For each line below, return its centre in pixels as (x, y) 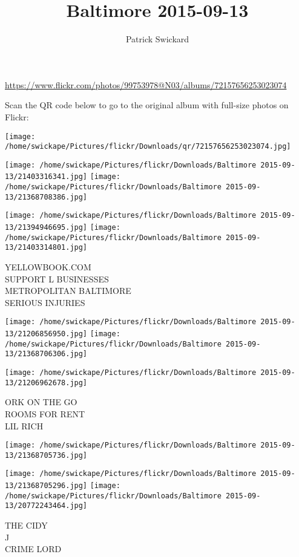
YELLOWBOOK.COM (48, 267)
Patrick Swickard (157, 39)
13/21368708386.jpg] (46, 197)
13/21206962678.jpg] (46, 383)
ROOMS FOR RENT (45, 413)
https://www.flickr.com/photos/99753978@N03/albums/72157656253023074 (146, 84)
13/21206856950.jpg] (46, 334)
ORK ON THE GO (41, 402)
